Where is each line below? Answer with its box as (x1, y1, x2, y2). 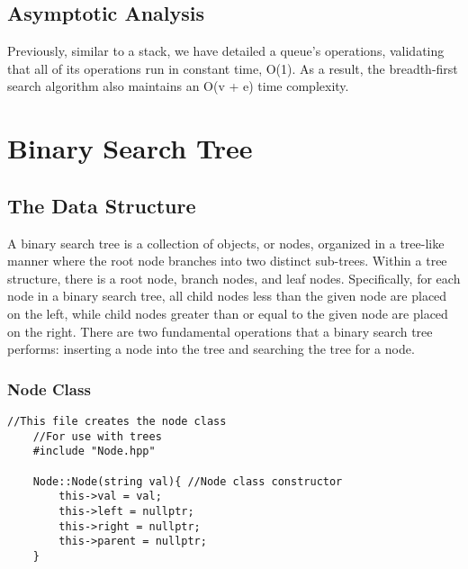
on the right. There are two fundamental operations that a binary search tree (7, 321, 433, 340)
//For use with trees (32, 429, 162, 443)
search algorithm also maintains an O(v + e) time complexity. (7, 77, 349, 95)
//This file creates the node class (7, 414, 227, 428)
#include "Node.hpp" (32, 445, 156, 458)
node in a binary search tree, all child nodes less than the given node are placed (7, 286, 447, 305)
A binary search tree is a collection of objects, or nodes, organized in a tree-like (7, 233, 445, 252)
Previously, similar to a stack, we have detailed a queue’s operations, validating (7, 41, 445, 60)
